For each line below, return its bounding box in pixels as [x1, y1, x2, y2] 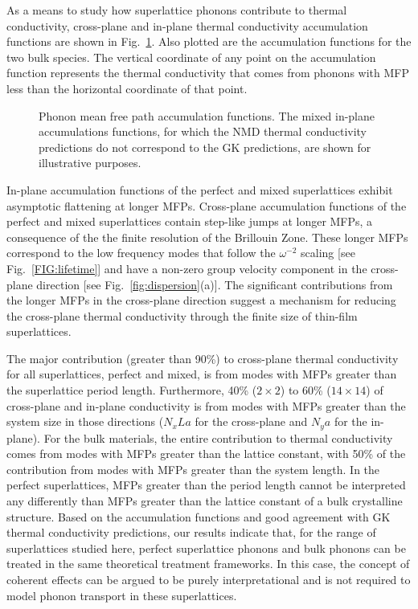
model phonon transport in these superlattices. [6, 587, 237, 603]
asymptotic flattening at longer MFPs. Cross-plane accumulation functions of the [6, 197, 407, 214]
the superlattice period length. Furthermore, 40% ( [6, 382, 257, 399]
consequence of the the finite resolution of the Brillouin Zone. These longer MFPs [6, 228, 408, 245]
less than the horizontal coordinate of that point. [6, 80, 248, 96]
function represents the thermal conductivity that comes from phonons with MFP [6, 64, 409, 81]
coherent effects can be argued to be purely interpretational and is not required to [6, 571, 411, 588]
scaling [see [301, 244, 355, 261]
